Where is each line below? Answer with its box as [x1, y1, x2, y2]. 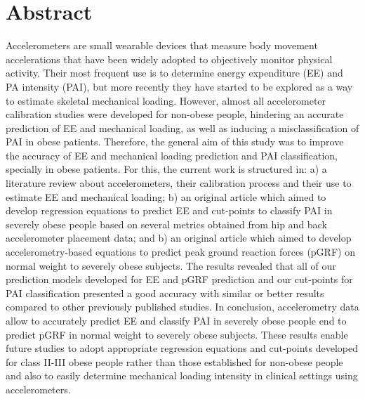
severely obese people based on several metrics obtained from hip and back [6, 216, 327, 231]
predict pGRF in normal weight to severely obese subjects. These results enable [6, 327, 348, 341]
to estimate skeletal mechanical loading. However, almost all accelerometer [6, 93, 326, 107]
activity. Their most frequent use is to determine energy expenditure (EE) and [6, 65, 343, 80]
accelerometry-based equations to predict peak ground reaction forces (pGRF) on [6, 244, 355, 259]
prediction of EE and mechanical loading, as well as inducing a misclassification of [6, 120, 359, 135]
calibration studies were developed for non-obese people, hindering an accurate [6, 107, 344, 122]
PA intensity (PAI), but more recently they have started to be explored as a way [6, 79, 353, 93]
